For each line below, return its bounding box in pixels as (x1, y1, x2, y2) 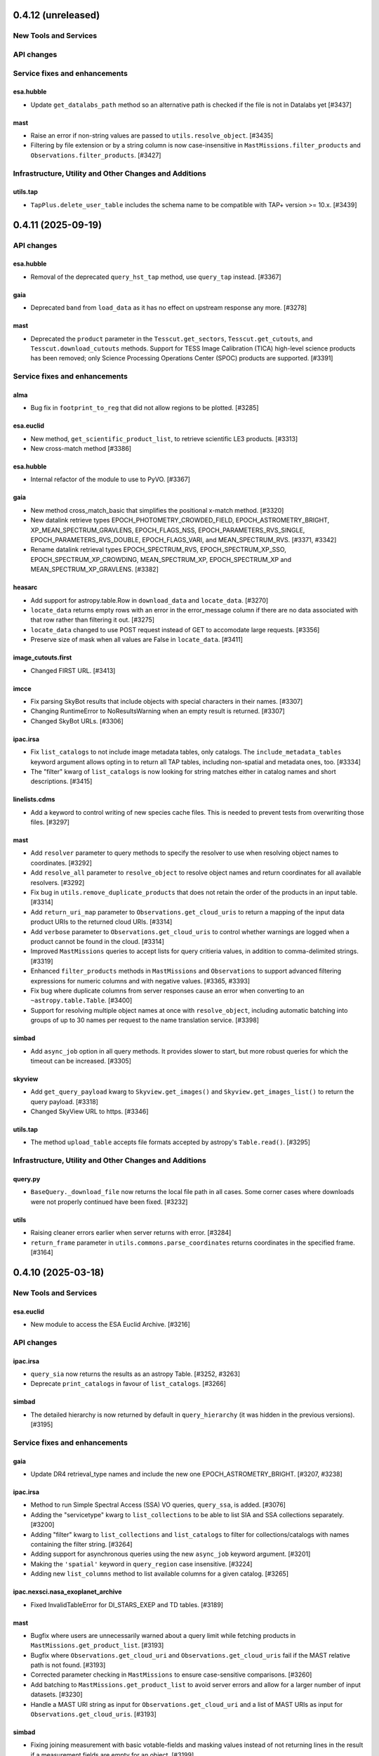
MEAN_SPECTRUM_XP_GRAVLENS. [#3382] (30, 565, 159, 574)
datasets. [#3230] (30, 1690, 84, 1699)
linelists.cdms (13, 795, 55, 804)
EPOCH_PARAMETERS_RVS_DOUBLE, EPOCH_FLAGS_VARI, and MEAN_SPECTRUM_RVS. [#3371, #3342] (30, 536, 337, 544)
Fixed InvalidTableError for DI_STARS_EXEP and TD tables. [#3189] (30, 1600, 224, 1608)
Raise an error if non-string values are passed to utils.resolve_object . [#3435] (30, 131, 274, 140)
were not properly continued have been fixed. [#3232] (30, 1198, 188, 1206)
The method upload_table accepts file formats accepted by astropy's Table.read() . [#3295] (30, 1138, 310, 1146)
